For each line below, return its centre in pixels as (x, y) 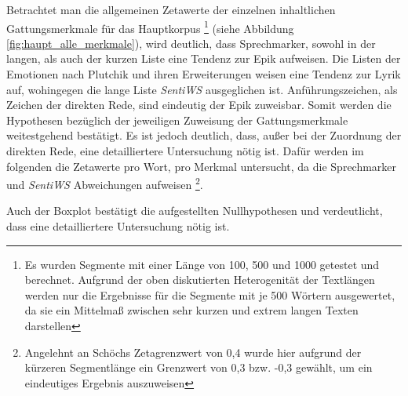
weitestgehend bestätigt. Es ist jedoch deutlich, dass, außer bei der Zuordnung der (204, 135)
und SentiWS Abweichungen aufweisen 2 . (105, 183)
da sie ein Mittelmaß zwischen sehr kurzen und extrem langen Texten (191, 310)
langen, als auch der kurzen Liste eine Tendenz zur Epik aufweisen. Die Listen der (204, 58)
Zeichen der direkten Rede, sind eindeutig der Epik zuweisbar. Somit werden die (199, 105)
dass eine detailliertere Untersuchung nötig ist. (118, 226)
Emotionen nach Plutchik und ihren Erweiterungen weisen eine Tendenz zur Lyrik (204, 74)
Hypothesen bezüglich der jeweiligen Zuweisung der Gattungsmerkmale (177, 120)
